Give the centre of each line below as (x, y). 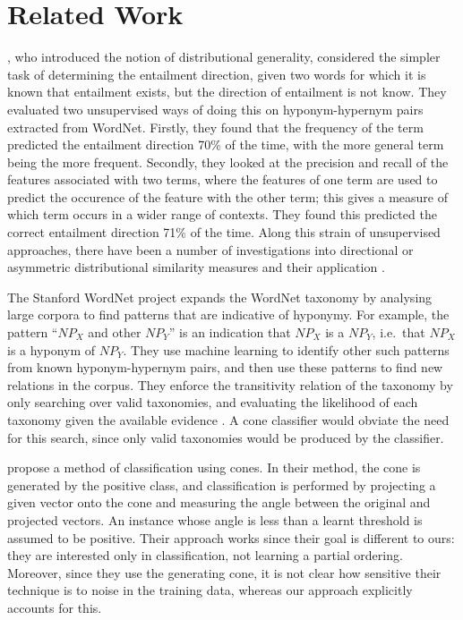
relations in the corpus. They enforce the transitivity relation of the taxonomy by (230, 384)
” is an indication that (230, 332)
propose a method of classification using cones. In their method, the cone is (214, 467)
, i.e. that (399, 332)
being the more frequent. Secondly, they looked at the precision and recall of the (228, 161)
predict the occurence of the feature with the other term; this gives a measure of (227, 196)
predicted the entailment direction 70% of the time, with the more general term (226, 144)
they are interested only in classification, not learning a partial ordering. (205, 555)
